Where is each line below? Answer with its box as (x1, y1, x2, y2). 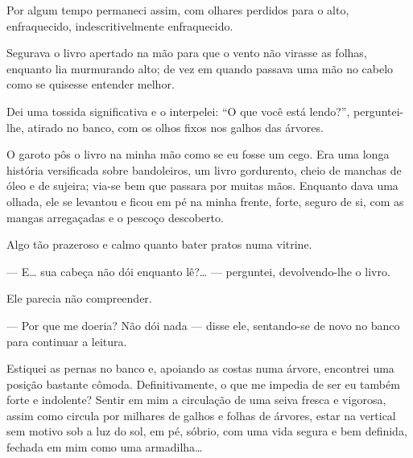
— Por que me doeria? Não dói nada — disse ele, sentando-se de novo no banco (6, 316, 400, 333)
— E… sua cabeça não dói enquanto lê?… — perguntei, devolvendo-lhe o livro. (6, 262, 390, 279)
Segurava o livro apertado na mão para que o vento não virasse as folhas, (6, 44, 367, 61)
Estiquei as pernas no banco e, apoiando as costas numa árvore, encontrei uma (6, 360, 394, 377)
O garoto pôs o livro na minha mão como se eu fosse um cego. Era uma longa (6, 146, 390, 163)
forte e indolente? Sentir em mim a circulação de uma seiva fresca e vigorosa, (6, 391, 386, 408)
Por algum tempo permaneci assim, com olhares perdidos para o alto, (6, 2, 349, 18)
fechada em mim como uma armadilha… (6, 439, 203, 456)
